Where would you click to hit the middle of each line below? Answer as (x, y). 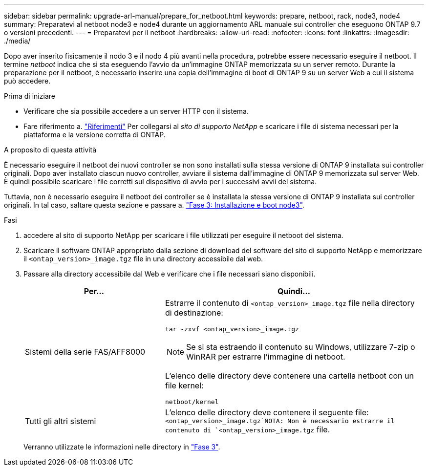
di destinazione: (194, 313)
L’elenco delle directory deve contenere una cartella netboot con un (289, 376)
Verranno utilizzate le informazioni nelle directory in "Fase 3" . (122, 447)
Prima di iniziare (30, 96)
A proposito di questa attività (50, 150)
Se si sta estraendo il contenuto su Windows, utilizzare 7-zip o (300, 347)
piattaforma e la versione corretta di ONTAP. (95, 135)
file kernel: (184, 385)
